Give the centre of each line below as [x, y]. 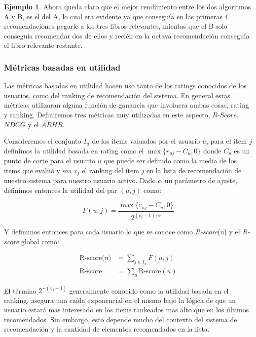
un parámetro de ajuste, [201, 180]
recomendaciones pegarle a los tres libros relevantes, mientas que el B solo [116, 26]
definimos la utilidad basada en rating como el [74, 150]
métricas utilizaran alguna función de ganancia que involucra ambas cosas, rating [127, 105]
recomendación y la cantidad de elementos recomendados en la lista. [107, 329]
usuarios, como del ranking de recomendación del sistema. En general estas [117, 95]
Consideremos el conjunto [43, 141]
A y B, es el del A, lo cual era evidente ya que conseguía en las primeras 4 [116, 16]
